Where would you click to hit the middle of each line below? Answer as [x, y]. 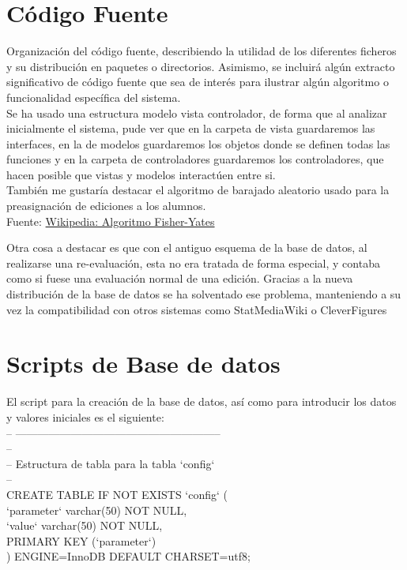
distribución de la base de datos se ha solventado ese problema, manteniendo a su [204, 294]
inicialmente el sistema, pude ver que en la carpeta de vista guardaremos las [191, 128]
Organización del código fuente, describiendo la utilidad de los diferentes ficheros [202, 51]
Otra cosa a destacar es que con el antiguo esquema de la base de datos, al [187, 247]
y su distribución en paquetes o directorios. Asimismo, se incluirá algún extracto [201, 66]
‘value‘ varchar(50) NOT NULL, [85, 525]
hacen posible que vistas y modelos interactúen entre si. [141, 174]
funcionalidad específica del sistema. [94, 97]
